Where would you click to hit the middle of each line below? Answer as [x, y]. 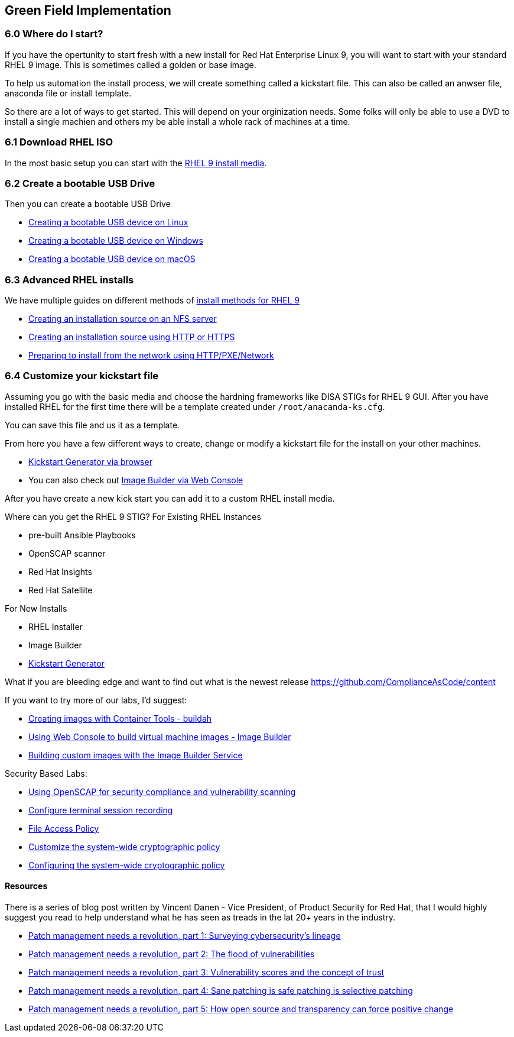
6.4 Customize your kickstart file [82, 376]
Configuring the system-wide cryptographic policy [127, 865]
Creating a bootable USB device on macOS [112, 259]
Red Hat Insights [60, 571]
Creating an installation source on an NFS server [123, 319]
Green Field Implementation [88, 10]
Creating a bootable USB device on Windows [116, 241]
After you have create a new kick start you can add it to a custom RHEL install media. [170, 498]
